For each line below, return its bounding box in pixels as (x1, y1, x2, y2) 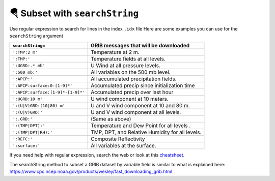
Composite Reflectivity (91, 135, 145, 142)
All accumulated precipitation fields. (91, 75, 177, 82)
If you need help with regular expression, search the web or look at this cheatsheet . (9, 152, 185, 158)
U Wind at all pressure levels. (91, 62, 160, 69)
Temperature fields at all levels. (91, 55, 166, 63)
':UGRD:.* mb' (12, 63, 45, 68)
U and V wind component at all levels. (91, 109, 181, 116)
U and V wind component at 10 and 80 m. (91, 102, 190, 109)
